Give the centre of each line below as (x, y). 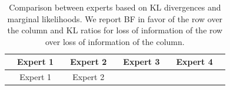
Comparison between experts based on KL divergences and (115, 7)
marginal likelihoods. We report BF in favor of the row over (115, 18)
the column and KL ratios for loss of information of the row (115, 30)
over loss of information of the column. (115, 41)
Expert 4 (194, 62)
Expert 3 (141, 62)
